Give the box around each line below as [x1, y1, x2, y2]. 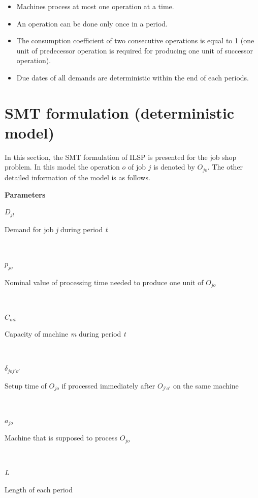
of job [128, 161, 146, 172]
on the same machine [173, 380, 239, 391]
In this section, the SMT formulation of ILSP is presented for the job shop [5, 151, 237, 162]
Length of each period [5, 484, 73, 494]
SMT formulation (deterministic [5, 102, 235, 123]
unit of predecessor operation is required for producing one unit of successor [16, 45, 253, 56]
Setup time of [5, 380, 47, 391]
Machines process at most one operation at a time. [16, 1, 174, 11]
